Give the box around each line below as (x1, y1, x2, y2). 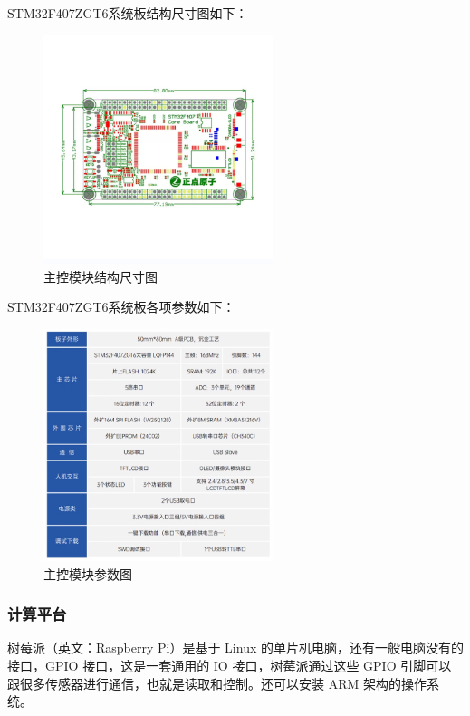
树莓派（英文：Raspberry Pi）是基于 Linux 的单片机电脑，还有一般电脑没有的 (7, 638, 464, 657)
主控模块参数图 (43, 564, 132, 583)
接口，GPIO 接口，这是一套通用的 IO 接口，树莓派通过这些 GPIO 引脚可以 (7, 655, 452, 674)
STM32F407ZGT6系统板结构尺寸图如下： (7, 4, 248, 22)
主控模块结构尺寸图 (43, 266, 158, 285)
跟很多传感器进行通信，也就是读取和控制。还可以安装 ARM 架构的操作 (7, 673, 427, 692)
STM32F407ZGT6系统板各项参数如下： (7, 297, 235, 316)
